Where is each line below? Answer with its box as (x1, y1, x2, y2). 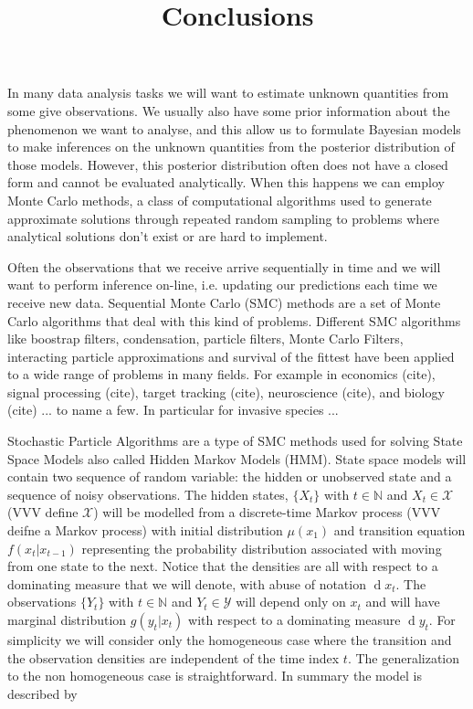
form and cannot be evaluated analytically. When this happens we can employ (7, 173, 445, 192)
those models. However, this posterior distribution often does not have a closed (7, 154, 448, 174)
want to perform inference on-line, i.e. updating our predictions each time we (7, 275, 437, 294)
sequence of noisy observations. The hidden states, (7, 484, 289, 503)
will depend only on (236, 592, 346, 611)
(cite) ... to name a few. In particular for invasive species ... (7, 400, 339, 419)
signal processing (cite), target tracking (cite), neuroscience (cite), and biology (7, 382, 445, 401)
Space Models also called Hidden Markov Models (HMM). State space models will (7, 449, 467, 468)
